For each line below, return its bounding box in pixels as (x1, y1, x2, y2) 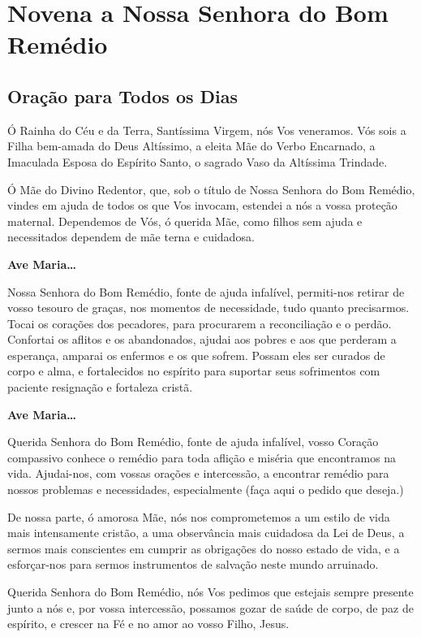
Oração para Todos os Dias (7, 83, 238, 108)
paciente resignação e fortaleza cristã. (7, 379, 193, 396)
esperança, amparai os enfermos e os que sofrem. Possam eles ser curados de (7, 346, 385, 363)
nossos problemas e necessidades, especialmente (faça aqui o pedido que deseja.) (7, 481, 404, 498)
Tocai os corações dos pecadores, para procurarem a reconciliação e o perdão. (7, 314, 392, 331)
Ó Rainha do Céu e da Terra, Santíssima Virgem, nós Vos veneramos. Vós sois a (7, 121, 406, 138)
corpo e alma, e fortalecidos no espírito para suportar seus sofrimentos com (7, 362, 380, 379)
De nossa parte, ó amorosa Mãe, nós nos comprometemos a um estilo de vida (7, 508, 390, 525)
